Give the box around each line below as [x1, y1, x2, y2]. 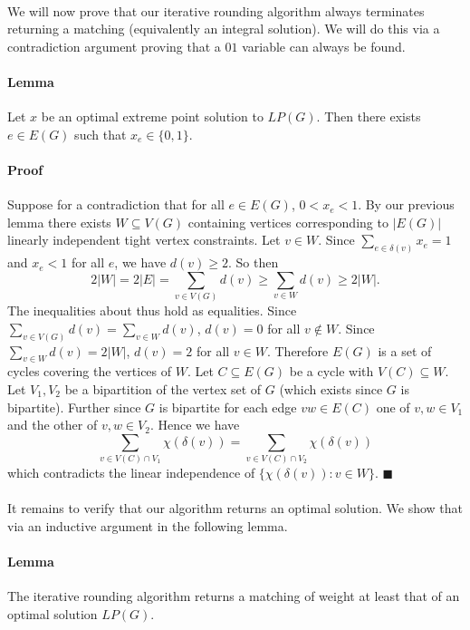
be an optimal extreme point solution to [41, 107, 264, 126]
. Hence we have [149, 415, 240, 434]
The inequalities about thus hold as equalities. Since [7, 301, 297, 320]
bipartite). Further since [7, 397, 141, 416]
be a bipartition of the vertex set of [64, 379, 262, 398]
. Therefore [266, 341, 329, 360]
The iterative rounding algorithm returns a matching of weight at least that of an [7, 586, 460, 606]
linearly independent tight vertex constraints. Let [7, 230, 281, 249]
